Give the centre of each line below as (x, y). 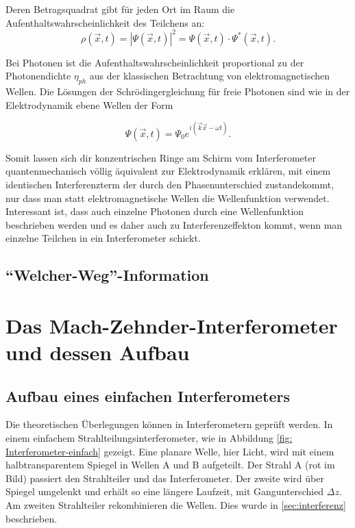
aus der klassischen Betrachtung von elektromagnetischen (210, 76)
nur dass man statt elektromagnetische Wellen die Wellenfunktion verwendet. (168, 198)
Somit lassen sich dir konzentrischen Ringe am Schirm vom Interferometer (161, 157)
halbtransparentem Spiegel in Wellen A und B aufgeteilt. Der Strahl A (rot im (170, 465)
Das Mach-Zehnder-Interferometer (172, 325)
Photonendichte (38, 76)
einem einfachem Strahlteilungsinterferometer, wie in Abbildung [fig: (149, 438)
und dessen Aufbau (98, 352)
